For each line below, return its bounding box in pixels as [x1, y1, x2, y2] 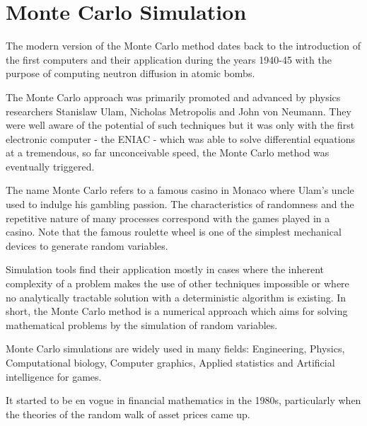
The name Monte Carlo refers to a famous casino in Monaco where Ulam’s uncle [6, 183, 354, 197]
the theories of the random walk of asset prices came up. [6, 406, 250, 421]
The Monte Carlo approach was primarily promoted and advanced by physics [6, 89, 341, 104]
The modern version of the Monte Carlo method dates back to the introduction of [6, 38, 361, 53]
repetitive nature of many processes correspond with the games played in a [6, 210, 330, 225]
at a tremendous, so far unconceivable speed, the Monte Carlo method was [6, 145, 330, 160]
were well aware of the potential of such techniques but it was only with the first [6, 117, 355, 132]
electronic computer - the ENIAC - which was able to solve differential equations [6, 131, 355, 146]
